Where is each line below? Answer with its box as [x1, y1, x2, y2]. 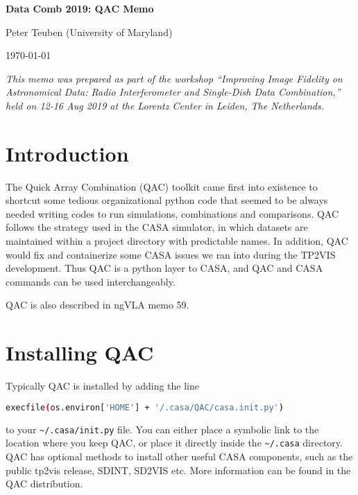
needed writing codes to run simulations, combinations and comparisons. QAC [6, 206, 339, 220]
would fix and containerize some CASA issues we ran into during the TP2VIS [6, 247, 336, 261]
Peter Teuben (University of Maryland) [6, 24, 173, 39]
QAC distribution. [6, 476, 83, 491]
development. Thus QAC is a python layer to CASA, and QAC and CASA [6, 261, 323, 275]
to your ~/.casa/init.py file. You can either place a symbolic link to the [6, 422, 319, 436]
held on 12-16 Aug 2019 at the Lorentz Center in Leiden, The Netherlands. [6, 98, 324, 112]
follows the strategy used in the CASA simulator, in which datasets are [6, 220, 308, 234]
